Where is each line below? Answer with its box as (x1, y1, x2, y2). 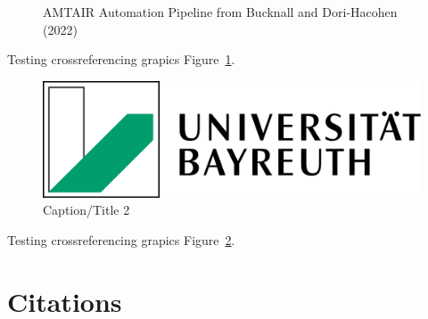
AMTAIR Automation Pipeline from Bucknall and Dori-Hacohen (43, 3, 398, 20)
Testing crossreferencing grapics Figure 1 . (7, 50, 235, 69)
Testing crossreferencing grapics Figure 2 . (7, 230, 235, 249)
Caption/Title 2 (43, 200, 130, 219)
